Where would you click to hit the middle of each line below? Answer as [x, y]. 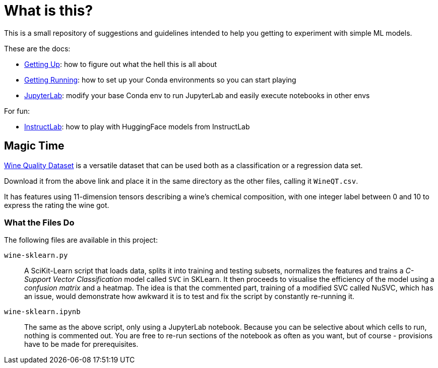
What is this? [49, 11]
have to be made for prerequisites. [81, 344]
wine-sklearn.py [36, 255]
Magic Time [34, 146]
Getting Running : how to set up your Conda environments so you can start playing [160, 80]
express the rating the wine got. [57, 205]
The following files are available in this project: [81, 240]
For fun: [17, 111]
